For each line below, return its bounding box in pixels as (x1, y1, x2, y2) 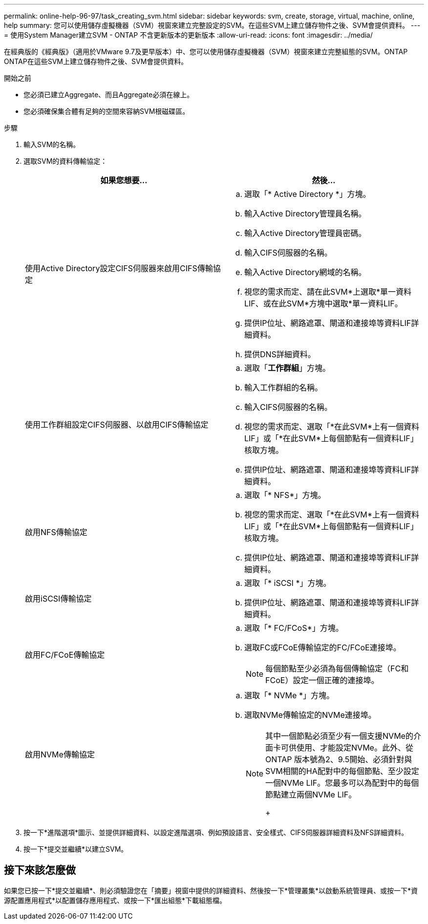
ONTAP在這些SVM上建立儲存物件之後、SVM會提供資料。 (4, 57, 188, 65)
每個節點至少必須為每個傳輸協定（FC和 (265, 664, 409, 673)
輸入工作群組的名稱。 (244, 383, 323, 392)
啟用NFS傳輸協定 (25, 527, 87, 537)
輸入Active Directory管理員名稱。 (244, 209, 366, 218)
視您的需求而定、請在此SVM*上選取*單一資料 (244, 287, 412, 297)
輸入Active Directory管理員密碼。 (244, 228, 366, 238)
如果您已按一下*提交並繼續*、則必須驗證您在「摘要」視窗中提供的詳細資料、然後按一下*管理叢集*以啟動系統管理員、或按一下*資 (4, 886, 418, 895)
